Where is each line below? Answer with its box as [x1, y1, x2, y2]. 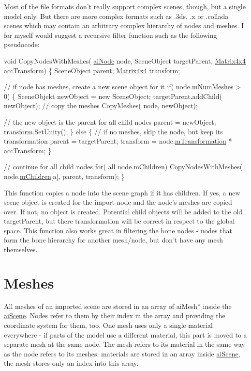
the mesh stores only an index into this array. [4, 358, 139, 368]
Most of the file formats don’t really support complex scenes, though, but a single [4, 1, 246, 11]
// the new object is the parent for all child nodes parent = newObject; [4, 116, 216, 127]
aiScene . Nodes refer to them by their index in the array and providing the [4, 310, 225, 321]
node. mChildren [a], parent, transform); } [4, 171, 125, 181]
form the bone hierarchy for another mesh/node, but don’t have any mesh [4, 235, 223, 245]
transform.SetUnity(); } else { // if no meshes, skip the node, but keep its [4, 126, 223, 136]
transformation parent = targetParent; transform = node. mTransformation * [4, 136, 232, 146]
